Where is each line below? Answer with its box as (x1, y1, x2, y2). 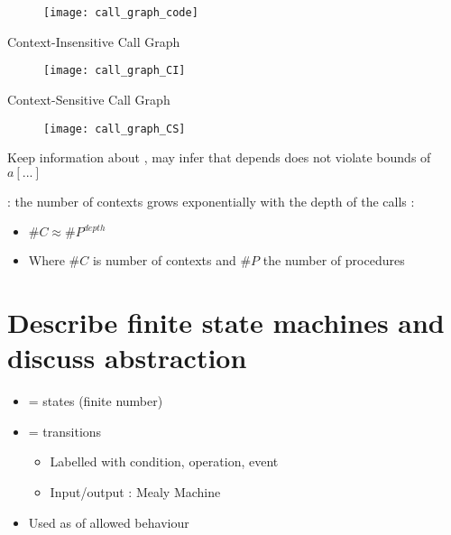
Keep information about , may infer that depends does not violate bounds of (7, 148, 431, 167)
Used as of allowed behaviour (28, 512, 189, 531)
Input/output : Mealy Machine (50, 483, 221, 502)
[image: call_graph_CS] (43, 122, 186, 135)
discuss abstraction (7, 339, 247, 376)
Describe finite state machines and (7, 304, 445, 341)
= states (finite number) (28, 392, 163, 410)
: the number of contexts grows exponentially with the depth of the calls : (7, 191, 415, 210)
